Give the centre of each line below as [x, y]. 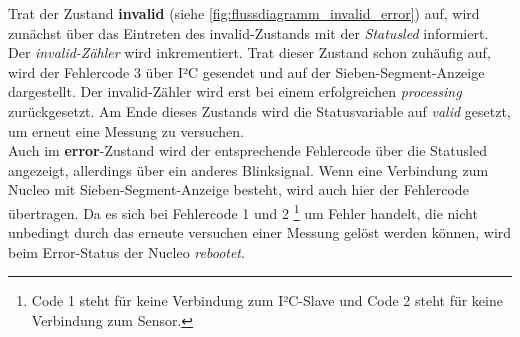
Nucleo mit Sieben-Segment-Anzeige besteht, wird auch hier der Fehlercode [238, 189]
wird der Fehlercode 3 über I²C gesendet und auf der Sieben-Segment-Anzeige [246, 71]
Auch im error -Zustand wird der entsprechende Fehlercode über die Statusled [247, 150]
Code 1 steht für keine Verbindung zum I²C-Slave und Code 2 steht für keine [267, 300]
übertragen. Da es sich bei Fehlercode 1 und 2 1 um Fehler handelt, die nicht [243, 211]
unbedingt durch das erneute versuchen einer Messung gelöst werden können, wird [260, 232]
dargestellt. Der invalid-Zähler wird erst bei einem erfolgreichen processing [235, 91]
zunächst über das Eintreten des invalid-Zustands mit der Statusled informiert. [248, 32]
